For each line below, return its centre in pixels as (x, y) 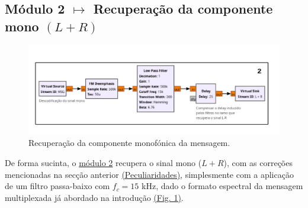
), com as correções (258, 162)
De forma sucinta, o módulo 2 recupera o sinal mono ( (103, 162)
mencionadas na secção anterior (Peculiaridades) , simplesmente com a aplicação (149, 174)
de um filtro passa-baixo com (57, 186)
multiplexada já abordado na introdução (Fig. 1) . (94, 197)
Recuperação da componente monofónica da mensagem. (129, 143)
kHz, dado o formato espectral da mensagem (222, 186)
